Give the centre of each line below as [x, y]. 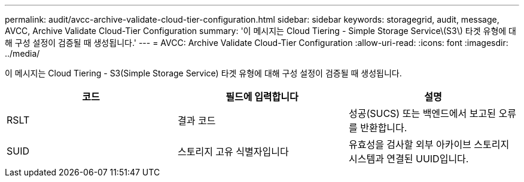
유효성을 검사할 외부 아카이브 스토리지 [429, 144]
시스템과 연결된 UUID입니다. [409, 159]
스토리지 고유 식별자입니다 [233, 152]
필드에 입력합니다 [262, 97]
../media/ [22, 53]
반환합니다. [384, 128]
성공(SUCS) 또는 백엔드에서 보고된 [422, 113]
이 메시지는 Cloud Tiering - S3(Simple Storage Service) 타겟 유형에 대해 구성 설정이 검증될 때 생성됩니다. [203, 73]
